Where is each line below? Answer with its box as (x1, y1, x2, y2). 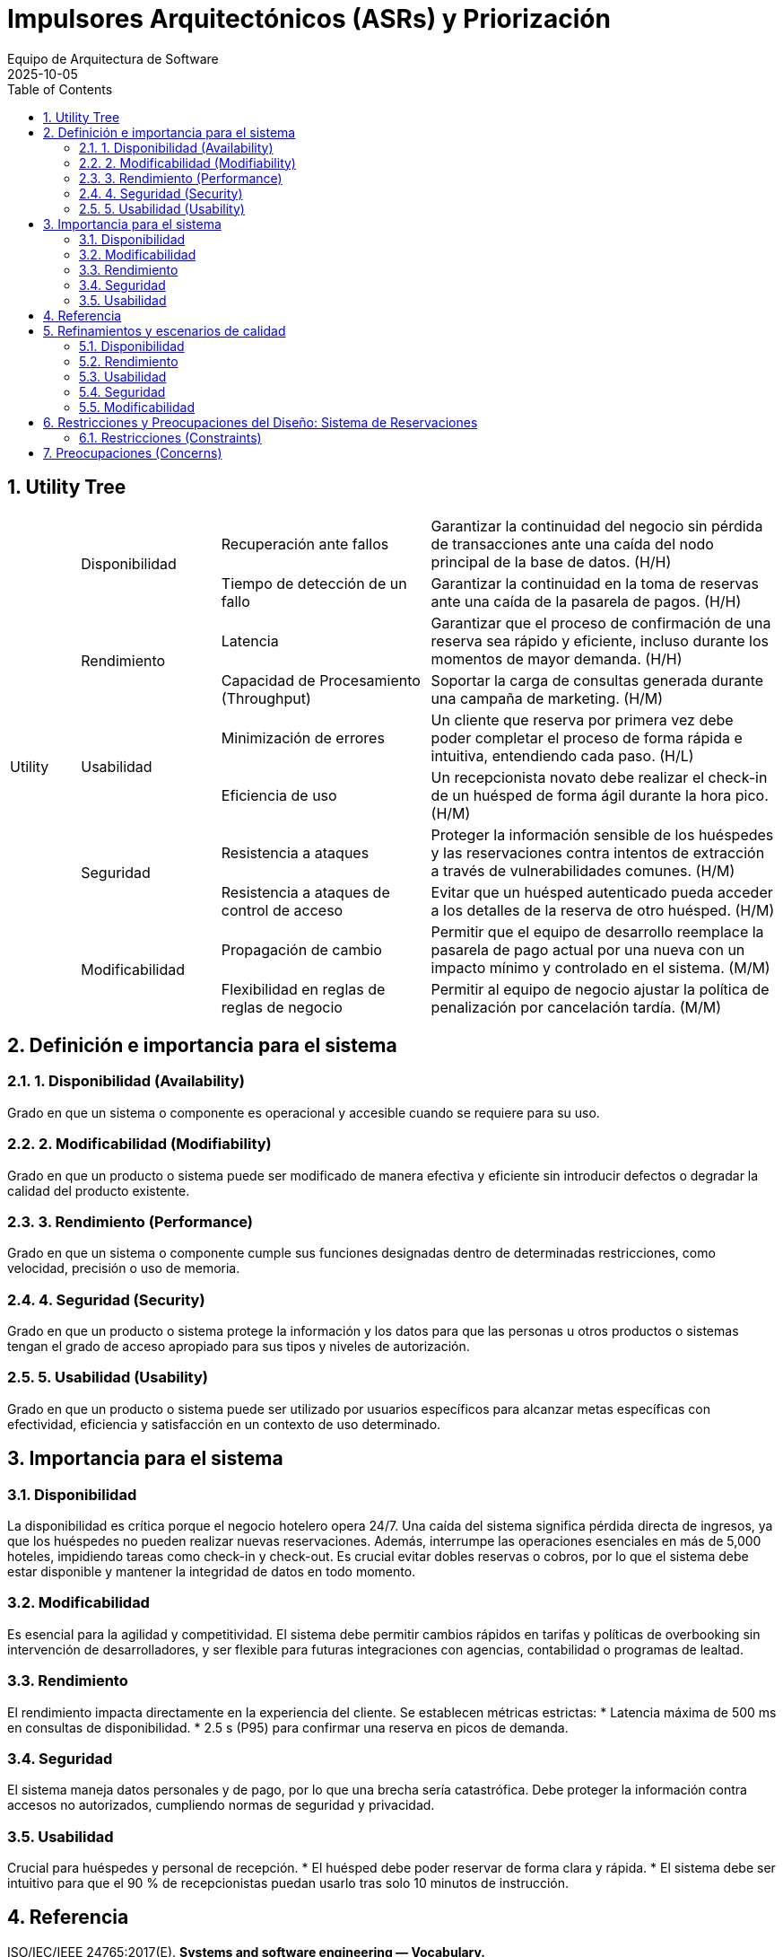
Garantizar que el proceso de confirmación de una (431, 613, 771, 632)
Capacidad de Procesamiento (221, 671, 421, 689)
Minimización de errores (221, 728, 385, 747)
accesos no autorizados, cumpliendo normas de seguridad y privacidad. (7, 1797, 435, 1813)
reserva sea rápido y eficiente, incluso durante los (431, 631, 769, 650)
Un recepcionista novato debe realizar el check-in (431, 768, 768, 786)
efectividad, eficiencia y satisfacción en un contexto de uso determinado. (7, 1416, 441, 1432)
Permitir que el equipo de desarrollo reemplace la (431, 922, 764, 941)
